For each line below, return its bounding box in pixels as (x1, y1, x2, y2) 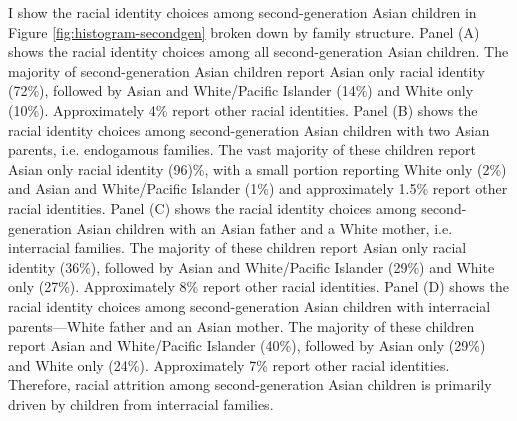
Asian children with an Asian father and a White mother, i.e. (76, 217, 453, 238)
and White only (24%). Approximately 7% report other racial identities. (8, 354, 450, 375)
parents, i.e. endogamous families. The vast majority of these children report (8, 139, 477, 160)
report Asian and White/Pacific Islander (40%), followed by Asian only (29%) (8, 335, 486, 356)
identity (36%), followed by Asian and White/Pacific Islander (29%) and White (8, 256, 495, 277)
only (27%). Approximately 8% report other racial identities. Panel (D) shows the (8, 276, 509, 297)
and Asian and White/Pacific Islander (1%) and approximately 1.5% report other (8, 178, 508, 199)
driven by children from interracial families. (8, 393, 274, 414)
